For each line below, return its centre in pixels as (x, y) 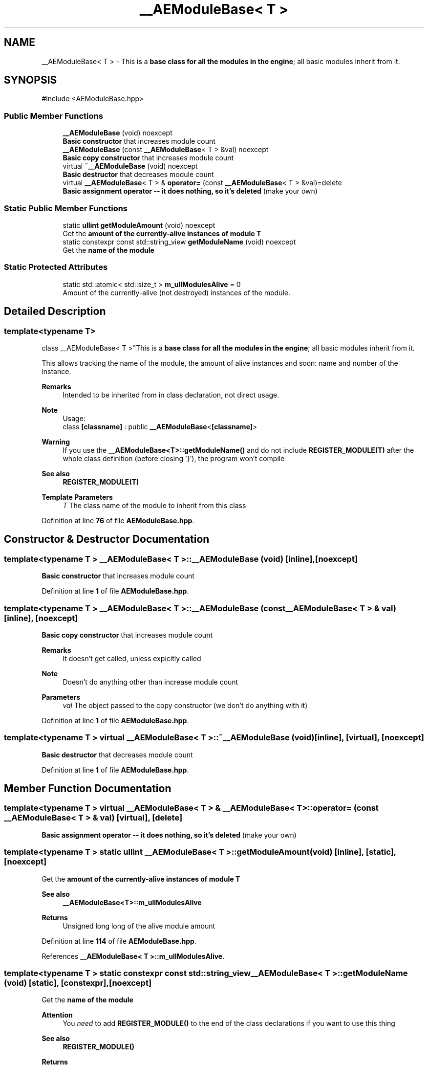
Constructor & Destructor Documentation (107, 539)
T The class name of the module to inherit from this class (154, 505)
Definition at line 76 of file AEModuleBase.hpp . (118, 520)
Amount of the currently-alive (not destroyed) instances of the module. (177, 292)
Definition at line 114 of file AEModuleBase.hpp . (119, 941)
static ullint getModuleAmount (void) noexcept (139, 225)
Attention (57, 1015)
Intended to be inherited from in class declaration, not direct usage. (171, 395)
